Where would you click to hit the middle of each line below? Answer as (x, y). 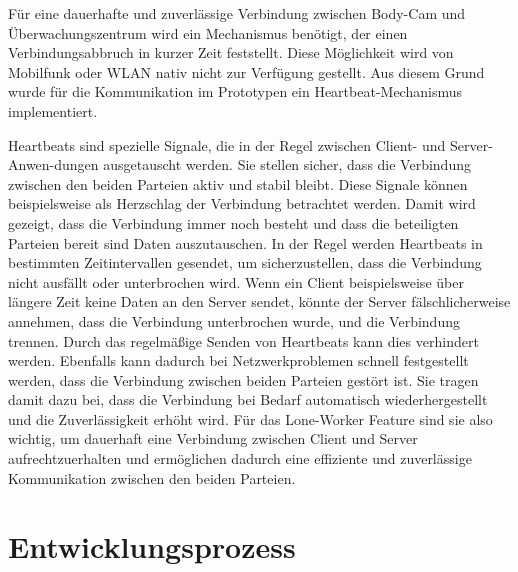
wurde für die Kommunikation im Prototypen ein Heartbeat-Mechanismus (235, 91)
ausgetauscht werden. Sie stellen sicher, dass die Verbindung (287, 164)
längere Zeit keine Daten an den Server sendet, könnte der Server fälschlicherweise (259, 301)
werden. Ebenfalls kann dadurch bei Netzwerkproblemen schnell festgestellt (238, 360)
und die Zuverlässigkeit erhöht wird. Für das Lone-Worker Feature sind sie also (250, 418)
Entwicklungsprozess (152, 546)
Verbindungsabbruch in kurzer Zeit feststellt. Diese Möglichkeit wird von (231, 52)
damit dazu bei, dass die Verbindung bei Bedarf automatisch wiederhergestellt (248, 399)
